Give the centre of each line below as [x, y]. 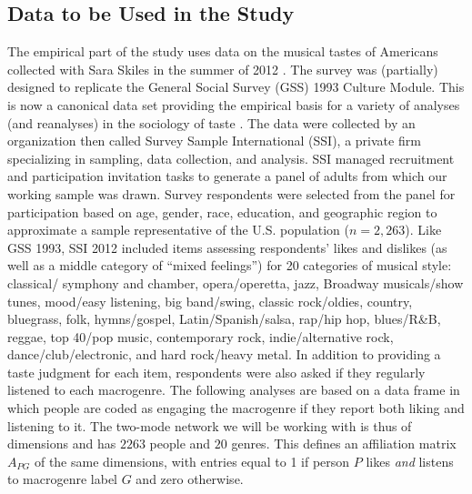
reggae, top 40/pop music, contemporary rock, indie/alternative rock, [201, 336]
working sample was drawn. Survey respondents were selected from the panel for [231, 193]
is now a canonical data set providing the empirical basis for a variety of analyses [234, 104]
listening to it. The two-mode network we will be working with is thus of [210, 425]
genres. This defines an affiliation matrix [344, 444]
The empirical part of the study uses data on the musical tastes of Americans [223, 51]
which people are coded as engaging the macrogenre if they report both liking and [236, 408]
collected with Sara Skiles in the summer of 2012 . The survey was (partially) [223, 69]
